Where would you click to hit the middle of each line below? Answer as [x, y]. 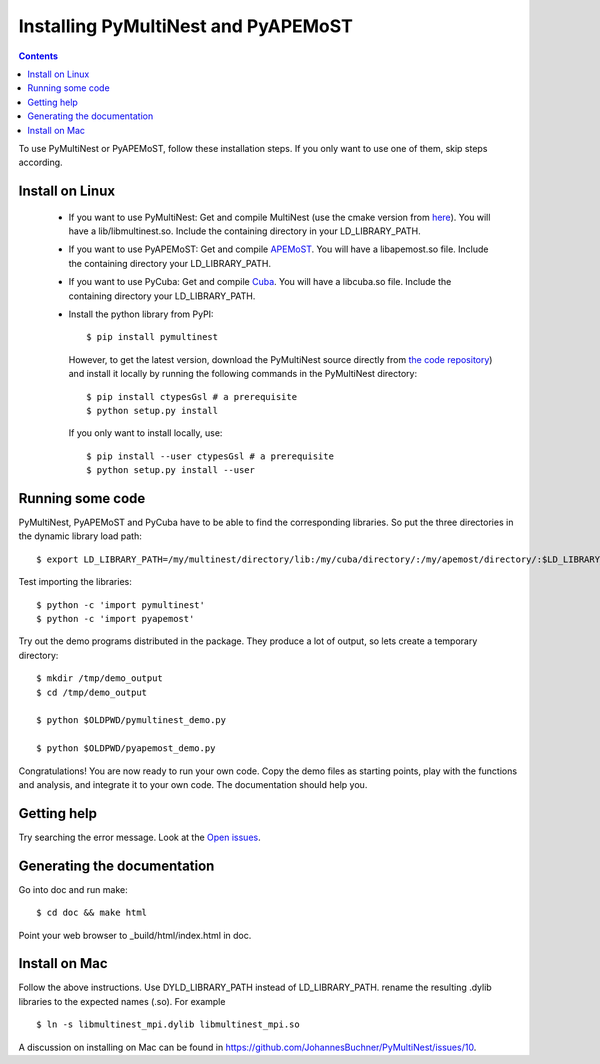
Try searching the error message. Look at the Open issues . [139, 837]
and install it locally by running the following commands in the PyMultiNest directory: [243, 374]
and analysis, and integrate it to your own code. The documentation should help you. [193, 784]
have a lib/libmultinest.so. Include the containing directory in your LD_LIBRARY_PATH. [244, 231]
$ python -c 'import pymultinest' [120, 604]
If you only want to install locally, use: [145, 433]
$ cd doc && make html [92, 913]
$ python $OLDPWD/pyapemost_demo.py [126, 748]
